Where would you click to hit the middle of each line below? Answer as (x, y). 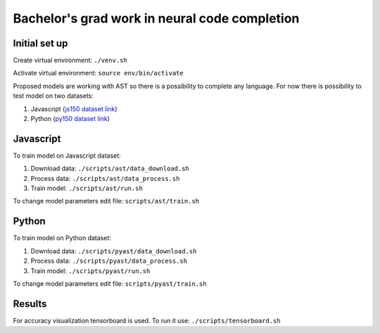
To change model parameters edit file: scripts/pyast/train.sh (110, 283)
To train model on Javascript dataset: (67, 156)
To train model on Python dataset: (62, 238)
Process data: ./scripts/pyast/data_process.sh (109, 261)
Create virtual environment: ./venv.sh (70, 61)
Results (30, 304)
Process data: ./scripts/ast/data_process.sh (105, 178)
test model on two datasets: (53, 96)
